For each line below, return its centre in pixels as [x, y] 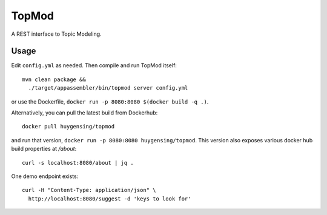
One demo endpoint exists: [45, 176]
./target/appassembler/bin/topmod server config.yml [108, 88]
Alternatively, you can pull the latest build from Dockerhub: [84, 113]
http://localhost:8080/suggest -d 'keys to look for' [110, 199]
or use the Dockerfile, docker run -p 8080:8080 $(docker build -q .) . [110, 101]
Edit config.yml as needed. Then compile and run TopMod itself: [94, 65]
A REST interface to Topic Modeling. [57, 34]
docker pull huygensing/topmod [68, 127]
